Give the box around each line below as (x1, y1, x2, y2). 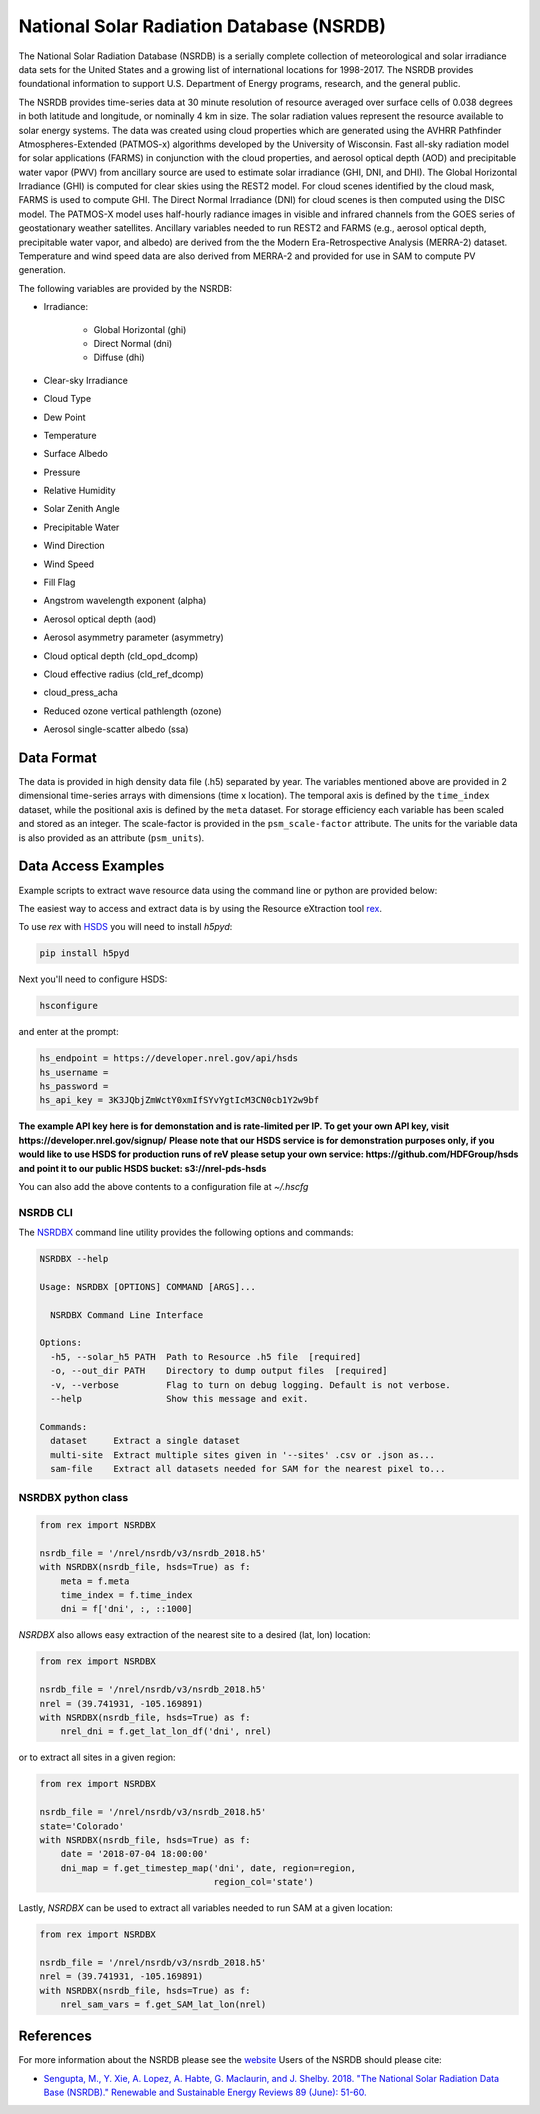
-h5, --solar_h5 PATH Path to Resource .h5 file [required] (50, 1351, 362, 1362)
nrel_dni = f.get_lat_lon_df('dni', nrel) (60, 1726, 272, 1737)
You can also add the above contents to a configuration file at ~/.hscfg (18, 1180, 309, 1192)
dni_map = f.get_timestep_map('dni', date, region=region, (60, 1862, 357, 1874)
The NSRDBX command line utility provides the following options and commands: (18, 1226, 354, 1239)
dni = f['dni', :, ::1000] (60, 1603, 194, 1615)
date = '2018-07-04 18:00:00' (60, 1848, 209, 1860)
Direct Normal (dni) (93, 337, 173, 349)
